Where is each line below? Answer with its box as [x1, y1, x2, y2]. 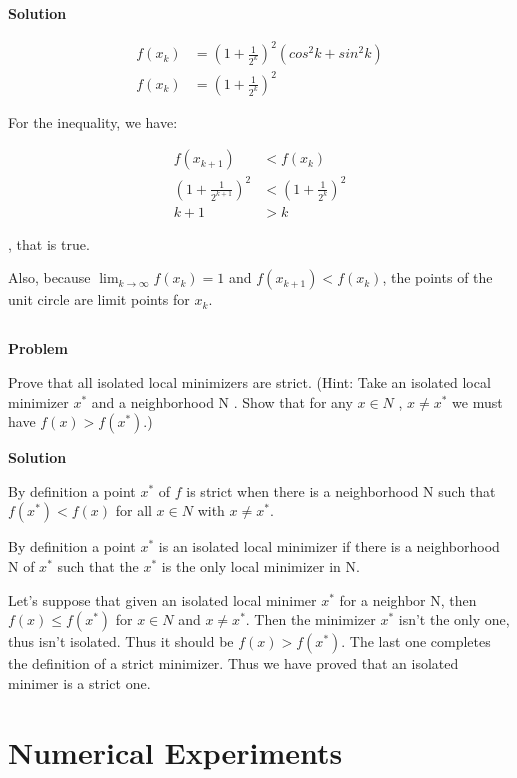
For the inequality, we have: [8, 111, 178, 132]
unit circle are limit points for [8, 289, 190, 310]
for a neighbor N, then [339, 589, 477, 610]
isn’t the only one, [398, 609, 510, 630]
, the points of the [382, 267, 493, 288]
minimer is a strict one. [8, 672, 151, 693]
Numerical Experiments [8, 731, 343, 772]
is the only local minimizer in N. [161, 555, 360, 576]
